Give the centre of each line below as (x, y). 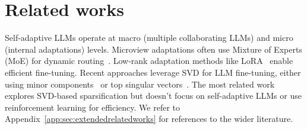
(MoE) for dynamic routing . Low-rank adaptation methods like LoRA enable (149, 61)
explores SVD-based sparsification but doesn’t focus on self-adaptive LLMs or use (153, 96)
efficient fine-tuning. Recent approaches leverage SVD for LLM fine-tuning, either (153, 72)
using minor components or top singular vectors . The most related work (140, 84)
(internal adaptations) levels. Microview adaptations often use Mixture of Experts (153, 49)
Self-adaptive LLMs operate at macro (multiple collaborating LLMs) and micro (149, 38)
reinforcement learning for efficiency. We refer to (93, 107)
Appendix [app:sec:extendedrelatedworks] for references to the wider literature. (149, 119)
